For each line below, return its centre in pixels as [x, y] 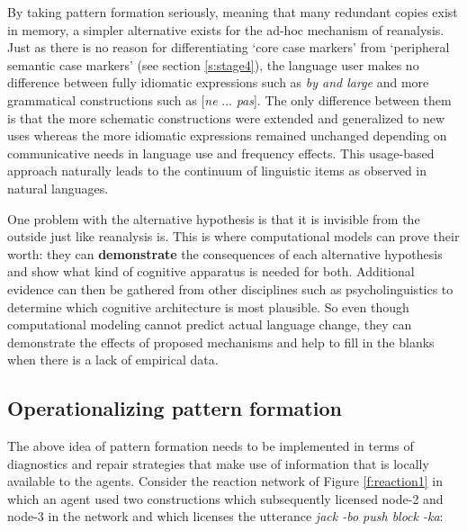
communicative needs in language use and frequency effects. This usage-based [221, 153]
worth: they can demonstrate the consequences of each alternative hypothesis [225, 253]
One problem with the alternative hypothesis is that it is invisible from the [214, 218]
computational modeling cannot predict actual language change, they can [210, 324]
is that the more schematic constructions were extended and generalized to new [226, 117]
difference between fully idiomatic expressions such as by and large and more [218, 82]
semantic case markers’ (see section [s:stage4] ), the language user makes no [213, 64]
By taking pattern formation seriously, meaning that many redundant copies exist [233, 12]
